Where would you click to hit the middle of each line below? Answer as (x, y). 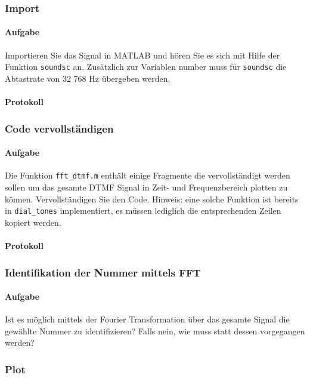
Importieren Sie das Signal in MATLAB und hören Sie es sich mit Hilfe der (142, 55)
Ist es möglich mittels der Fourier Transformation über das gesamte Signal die (147, 319)
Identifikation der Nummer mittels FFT (103, 272)
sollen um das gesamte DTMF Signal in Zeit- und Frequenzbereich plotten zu (146, 187)
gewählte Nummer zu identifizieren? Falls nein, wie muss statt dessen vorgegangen (155, 331)
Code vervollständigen (59, 128)
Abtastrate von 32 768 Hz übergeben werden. (88, 78)
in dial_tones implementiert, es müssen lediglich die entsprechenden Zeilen (143, 210)
